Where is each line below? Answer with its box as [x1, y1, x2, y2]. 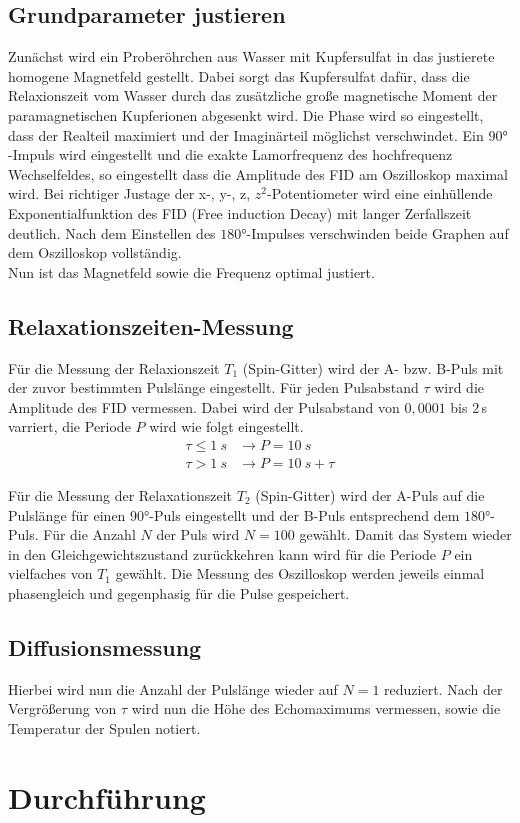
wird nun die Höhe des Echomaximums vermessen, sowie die [131, 698, 501, 719]
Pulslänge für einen [8, 504, 126, 525]
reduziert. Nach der [384, 678, 503, 699]
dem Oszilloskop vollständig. [8, 242, 182, 263]
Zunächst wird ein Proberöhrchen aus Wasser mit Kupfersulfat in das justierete [8, 46, 495, 67]
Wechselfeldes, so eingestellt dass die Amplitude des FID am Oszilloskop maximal [8, 163, 508, 184]
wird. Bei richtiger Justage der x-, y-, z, [8, 183, 251, 204]
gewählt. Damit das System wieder [299, 524, 512, 545]
